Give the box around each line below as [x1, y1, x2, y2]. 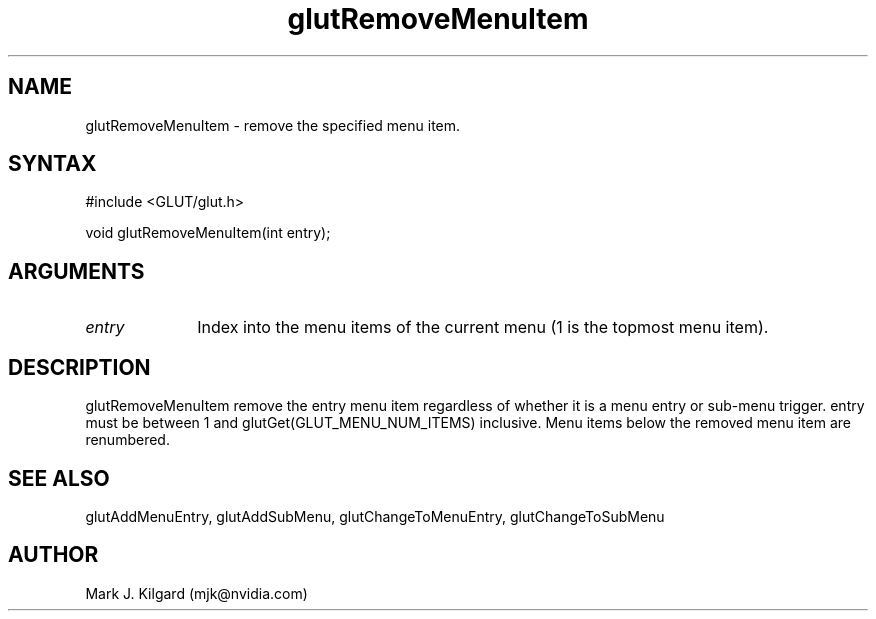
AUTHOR [8, 542, 99, 568]
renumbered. [85, 431, 170, 449]
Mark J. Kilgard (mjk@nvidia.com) [85, 584, 308, 602]
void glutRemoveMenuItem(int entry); [85, 224, 331, 242]
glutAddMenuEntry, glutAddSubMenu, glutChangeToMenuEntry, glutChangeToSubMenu [85, 507, 665, 525]
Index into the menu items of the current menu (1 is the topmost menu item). [197, 317, 769, 338]
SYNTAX [8, 151, 97, 177]
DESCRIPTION [8, 354, 151, 380]
